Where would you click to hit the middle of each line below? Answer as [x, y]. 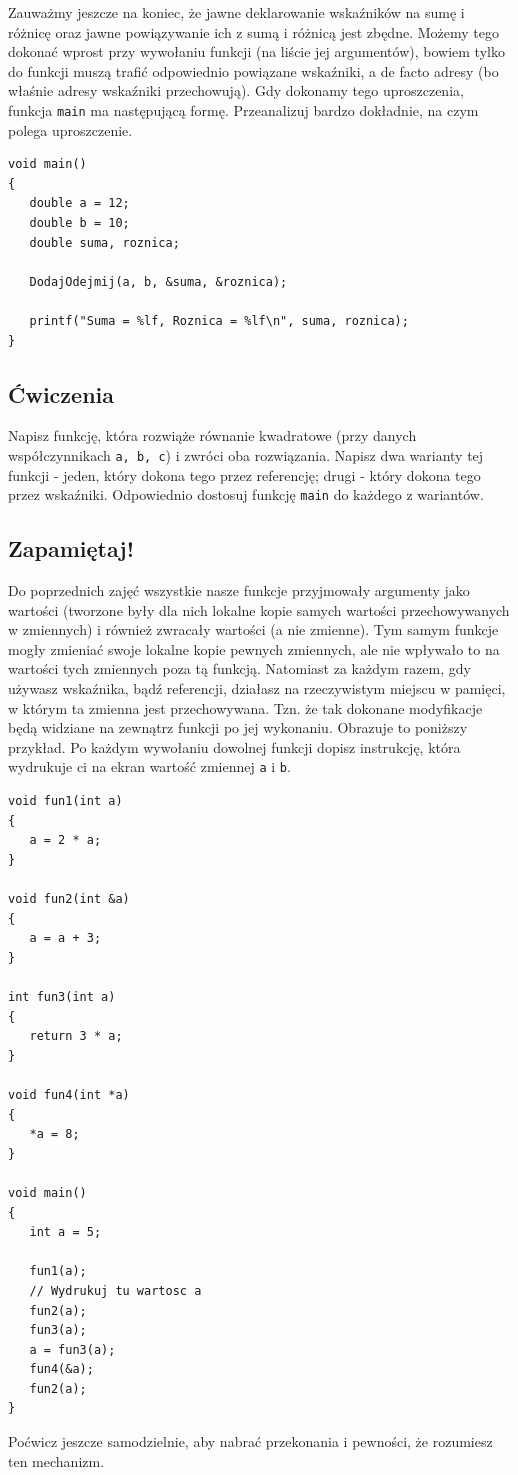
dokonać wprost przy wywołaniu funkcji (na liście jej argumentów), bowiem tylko [256, 51]
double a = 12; [79, 203]
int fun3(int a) [62, 997]
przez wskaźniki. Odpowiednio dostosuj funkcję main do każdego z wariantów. [246, 494]
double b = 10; [79, 223]
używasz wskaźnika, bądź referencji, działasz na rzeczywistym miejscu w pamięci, [257, 688]
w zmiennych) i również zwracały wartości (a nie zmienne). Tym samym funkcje [253, 629]
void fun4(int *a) [69, 1094]
